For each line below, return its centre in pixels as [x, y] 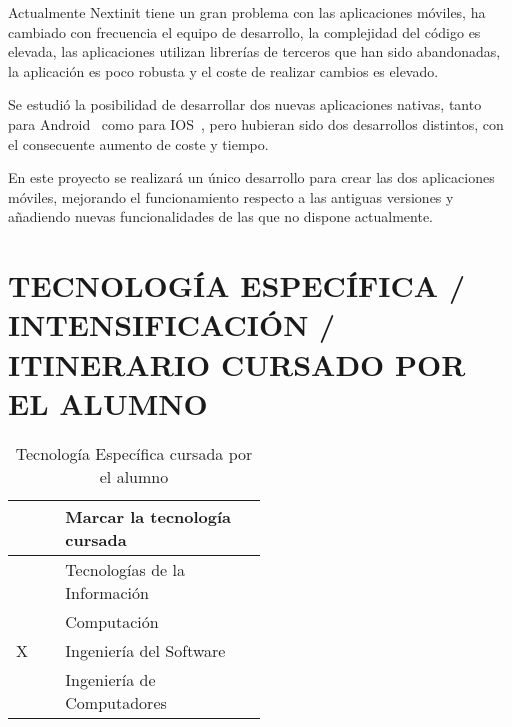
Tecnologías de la [125, 569]
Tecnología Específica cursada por [134, 453]
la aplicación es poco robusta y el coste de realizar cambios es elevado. [223, 70]
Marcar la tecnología [148, 516]
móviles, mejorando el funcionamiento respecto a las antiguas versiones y [231, 196]
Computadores [116, 702]
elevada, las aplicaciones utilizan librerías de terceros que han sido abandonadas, [254, 51]
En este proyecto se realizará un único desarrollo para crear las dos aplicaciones [251, 177]
